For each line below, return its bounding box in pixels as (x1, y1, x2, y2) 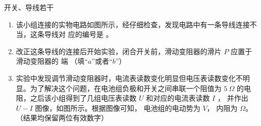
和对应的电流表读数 (146, 93, 210, 103)
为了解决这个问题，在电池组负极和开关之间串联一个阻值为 (30, 82, 222, 93)
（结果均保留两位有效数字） (16, 112, 108, 123)
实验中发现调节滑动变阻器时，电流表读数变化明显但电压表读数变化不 (16, 72, 243, 83)
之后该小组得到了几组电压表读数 (30, 93, 137, 103)
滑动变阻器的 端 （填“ (16, 56, 88, 66)
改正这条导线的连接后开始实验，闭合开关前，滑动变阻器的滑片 (16, 46, 222, 56)
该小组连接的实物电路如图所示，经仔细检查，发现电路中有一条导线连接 (16, 19, 250, 29)
